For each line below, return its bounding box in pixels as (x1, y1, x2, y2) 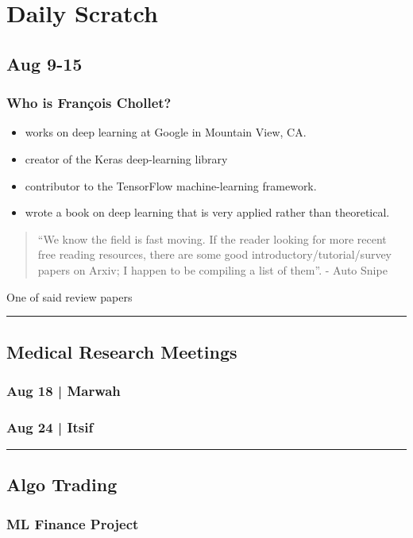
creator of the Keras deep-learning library (25, 150, 228, 167)
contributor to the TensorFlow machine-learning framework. (25, 177, 317, 194)
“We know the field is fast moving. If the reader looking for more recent (37, 230, 387, 247)
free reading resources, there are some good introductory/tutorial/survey (37, 246, 392, 263)
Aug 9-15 (6, 51, 83, 75)
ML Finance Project (6, 513, 139, 533)
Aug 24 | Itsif (6, 417, 94, 436)
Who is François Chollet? (6, 93, 172, 113)
